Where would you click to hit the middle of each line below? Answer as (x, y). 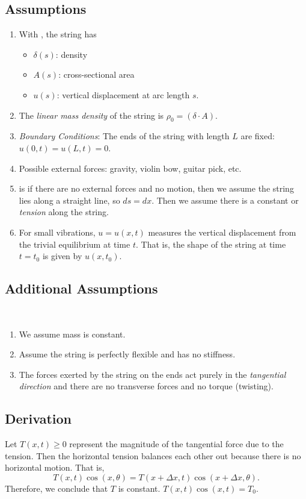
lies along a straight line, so (69, 200)
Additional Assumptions (81, 288)
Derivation (38, 419)
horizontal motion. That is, (55, 467)
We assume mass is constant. (72, 334)
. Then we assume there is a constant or (225, 200)
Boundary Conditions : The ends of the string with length (124, 136)
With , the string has (58, 34)
